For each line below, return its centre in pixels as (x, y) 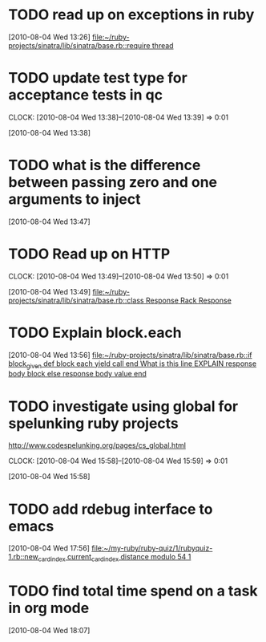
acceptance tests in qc (85, 95)
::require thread (148, 45)
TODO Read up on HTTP (89, 254)
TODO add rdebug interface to (111, 509)
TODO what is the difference (105, 165)
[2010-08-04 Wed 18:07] (49, 631)
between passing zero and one (113, 183)
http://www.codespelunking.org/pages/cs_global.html (97, 445)
